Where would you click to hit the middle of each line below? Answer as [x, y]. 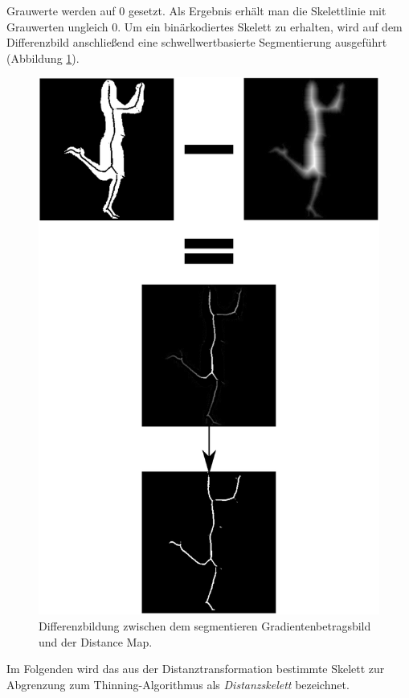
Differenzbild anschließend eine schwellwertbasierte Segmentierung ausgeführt [197, 42]
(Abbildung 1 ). [43, 57]
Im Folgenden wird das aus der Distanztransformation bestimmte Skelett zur [196, 669]
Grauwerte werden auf [61, 10]
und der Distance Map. [96, 641]
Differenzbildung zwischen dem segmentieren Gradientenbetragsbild [205, 625]
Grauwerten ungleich [57, 26]
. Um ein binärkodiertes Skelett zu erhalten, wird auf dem [260, 26]
